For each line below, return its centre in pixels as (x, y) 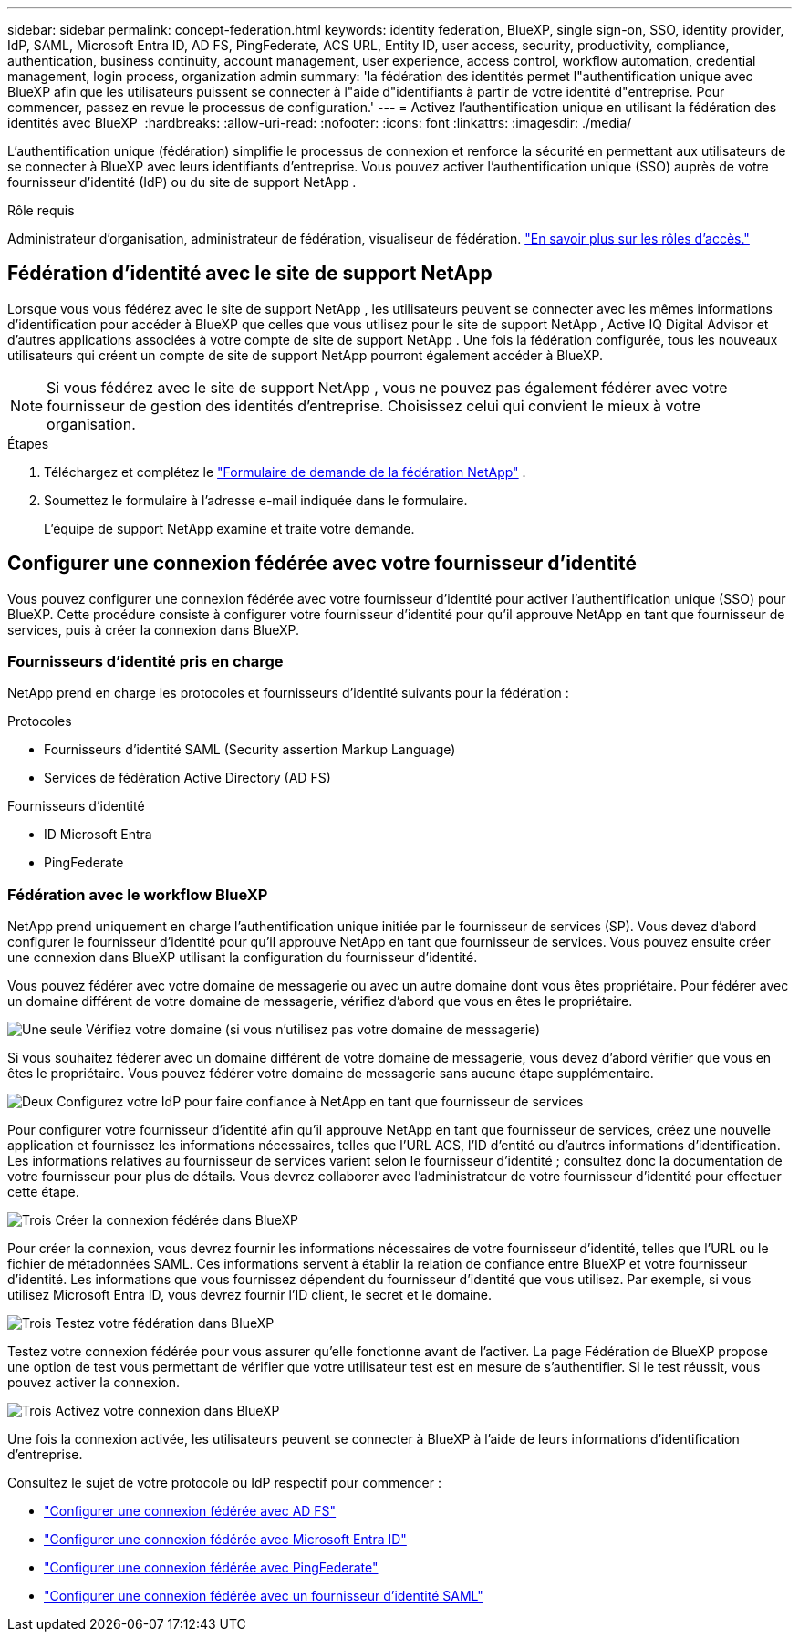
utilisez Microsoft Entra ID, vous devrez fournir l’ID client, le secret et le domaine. (249, 1295)
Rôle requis (41, 210)
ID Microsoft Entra (98, 835)
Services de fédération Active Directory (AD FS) (187, 778)
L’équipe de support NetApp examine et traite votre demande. (229, 528)
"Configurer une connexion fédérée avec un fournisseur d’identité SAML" (264, 1596)
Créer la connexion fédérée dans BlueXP (176, 1220)
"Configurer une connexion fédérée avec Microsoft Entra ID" (225, 1540)
